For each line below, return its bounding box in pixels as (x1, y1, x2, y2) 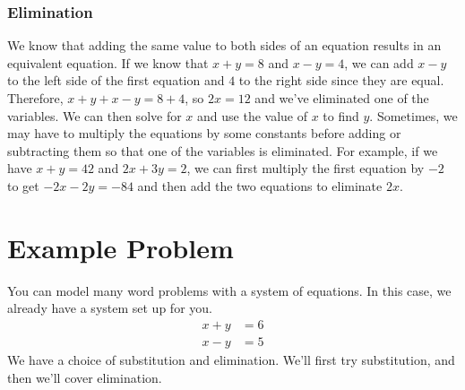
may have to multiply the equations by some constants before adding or (7, 124, 401, 143)
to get (7, 176, 39, 195)
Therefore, (7, 89, 64, 107)
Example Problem (7, 229, 234, 265)
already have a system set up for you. (7, 299, 212, 317)
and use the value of (197, 106, 307, 125)
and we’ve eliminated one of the (254, 89, 429, 107)
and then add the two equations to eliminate (137, 176, 383, 195)
